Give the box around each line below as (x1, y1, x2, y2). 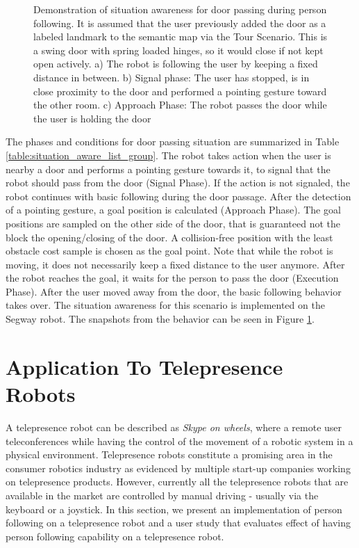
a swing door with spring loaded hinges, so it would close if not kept (33, 42, 324, 57)
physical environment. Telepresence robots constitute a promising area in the (6, 447, 333, 462)
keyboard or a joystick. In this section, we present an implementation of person (6, 501, 342, 516)
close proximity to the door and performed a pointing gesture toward (33, 83, 327, 98)
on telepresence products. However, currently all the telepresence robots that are (6, 474, 349, 489)
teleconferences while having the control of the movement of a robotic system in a (6, 433, 353, 448)
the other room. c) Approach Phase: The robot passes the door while (33, 97, 327, 112)
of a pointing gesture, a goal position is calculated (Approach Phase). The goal (6, 202, 341, 217)
